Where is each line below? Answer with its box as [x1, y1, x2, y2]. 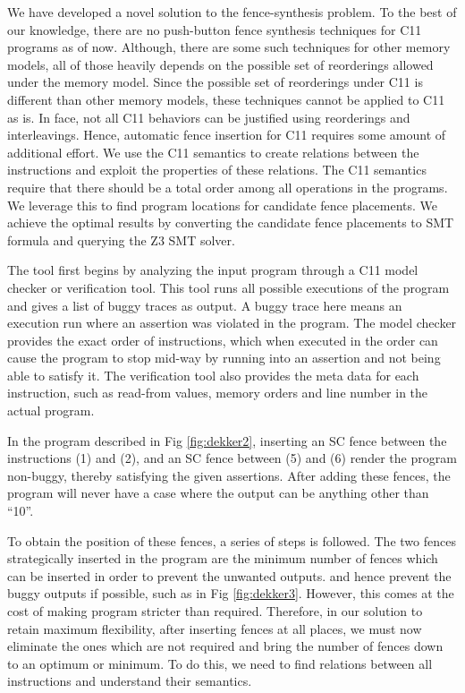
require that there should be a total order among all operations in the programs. [7, 177, 448, 196]
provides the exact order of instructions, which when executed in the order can [7, 330, 438, 349]
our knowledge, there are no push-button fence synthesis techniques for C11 [7, 20, 422, 38]
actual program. [7, 401, 95, 420]
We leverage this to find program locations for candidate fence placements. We [7, 195, 438, 214]
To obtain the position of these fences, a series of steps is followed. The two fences [7, 531, 456, 550]
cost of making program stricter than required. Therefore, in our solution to [7, 602, 423, 620]
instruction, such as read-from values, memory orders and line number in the [7, 383, 428, 402]
